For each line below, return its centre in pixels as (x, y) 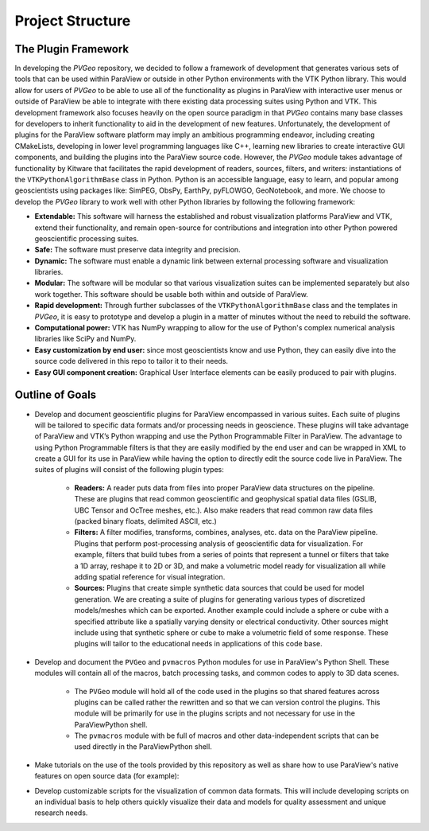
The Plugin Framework (72, 49)
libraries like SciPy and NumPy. (85, 339)
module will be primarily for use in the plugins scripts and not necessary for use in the (214, 713)
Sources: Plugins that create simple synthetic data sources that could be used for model (219, 588)
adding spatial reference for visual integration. (150, 576)
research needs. (61, 813)
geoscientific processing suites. (87, 238)
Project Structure (73, 21)
